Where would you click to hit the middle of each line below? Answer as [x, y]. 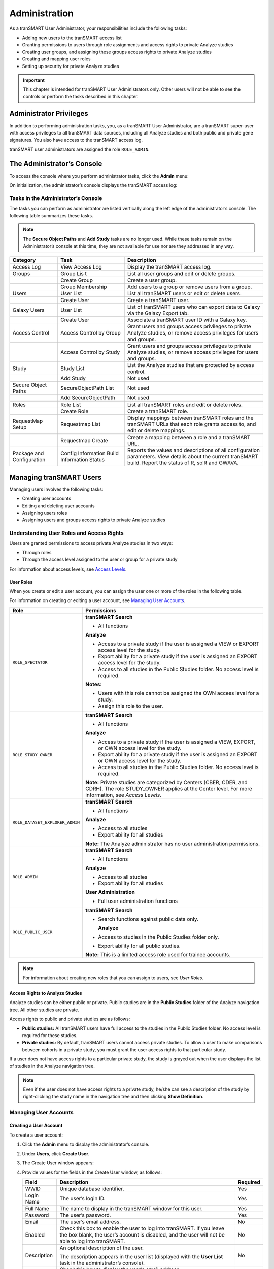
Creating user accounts [46, 499]
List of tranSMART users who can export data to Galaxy [194, 307]
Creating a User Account [36, 1126]
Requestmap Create [84, 441]
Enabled [35, 1234]
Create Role [75, 411]
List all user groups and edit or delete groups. [181, 274]
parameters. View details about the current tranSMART [193, 457]
